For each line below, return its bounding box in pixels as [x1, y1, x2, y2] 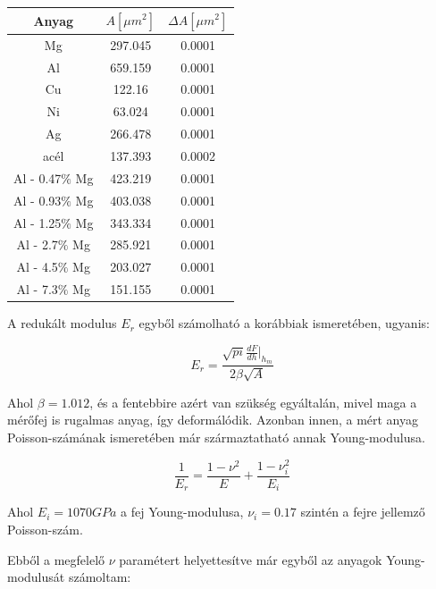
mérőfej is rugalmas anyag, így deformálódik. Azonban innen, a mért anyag [7, 410, 418, 429]
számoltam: [68, 568, 131, 586]
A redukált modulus [7, 314, 117, 332]
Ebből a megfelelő [7, 550, 105, 568]
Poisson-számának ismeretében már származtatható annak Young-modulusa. [7, 428, 425, 447]
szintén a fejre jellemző [300, 502, 425, 521]
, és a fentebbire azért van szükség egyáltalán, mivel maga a [89, 392, 417, 411]
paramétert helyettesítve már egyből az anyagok [119, 550, 382, 568]
